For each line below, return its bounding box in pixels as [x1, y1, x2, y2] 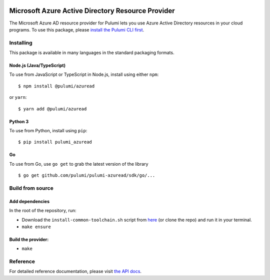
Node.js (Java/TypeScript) [9, 62, 66, 68]
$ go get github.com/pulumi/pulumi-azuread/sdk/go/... [18, 173, 155, 178]
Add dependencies [9, 198, 50, 204]
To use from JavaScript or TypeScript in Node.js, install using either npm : [9, 71, 159, 77]
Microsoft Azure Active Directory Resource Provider [9, 6, 175, 15]
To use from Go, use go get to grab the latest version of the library [9, 161, 148, 167]
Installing [9, 39, 32, 46]
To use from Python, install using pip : [9, 128, 87, 133]
